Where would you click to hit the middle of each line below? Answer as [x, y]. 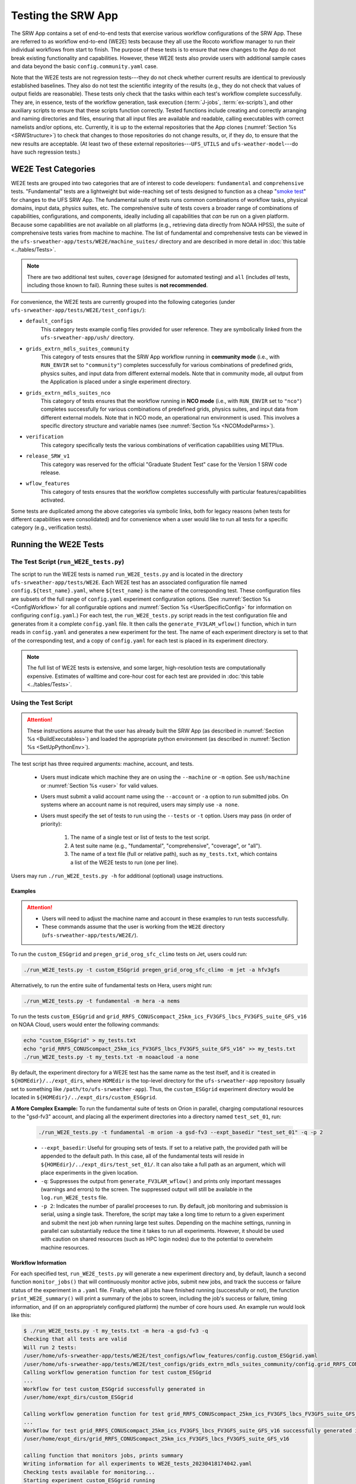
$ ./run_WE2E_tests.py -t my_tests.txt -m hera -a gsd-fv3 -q [116, 1331]
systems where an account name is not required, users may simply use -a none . [140, 805]
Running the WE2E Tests [57, 545]
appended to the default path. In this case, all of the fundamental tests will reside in [142, 1156]
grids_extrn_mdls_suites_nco [68, 393]
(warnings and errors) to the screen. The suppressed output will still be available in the [147, 1189]
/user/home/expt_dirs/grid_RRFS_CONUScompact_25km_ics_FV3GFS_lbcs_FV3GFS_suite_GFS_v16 [157, 1439]
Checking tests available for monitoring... [89, 1472]
